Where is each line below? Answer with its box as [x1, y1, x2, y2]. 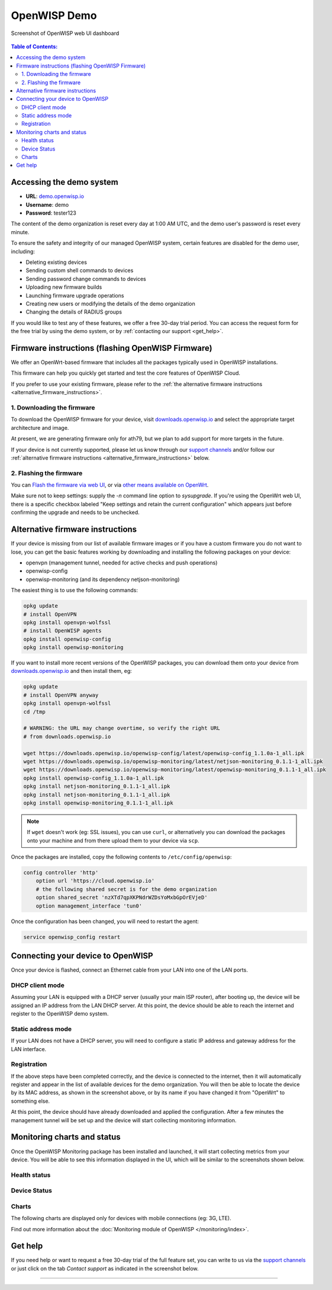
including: [11, 248, 36, 255]
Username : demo [25, 201, 69, 208]
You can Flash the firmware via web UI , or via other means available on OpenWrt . [11, 481, 209, 488]
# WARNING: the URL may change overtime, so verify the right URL [23, 725, 220, 732]
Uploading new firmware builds [25, 283, 102, 290]
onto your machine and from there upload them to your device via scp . [27, 836, 199, 844]
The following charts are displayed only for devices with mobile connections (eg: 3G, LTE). [11, 1215, 231, 1222]
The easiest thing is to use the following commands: [11, 587, 138, 594]
